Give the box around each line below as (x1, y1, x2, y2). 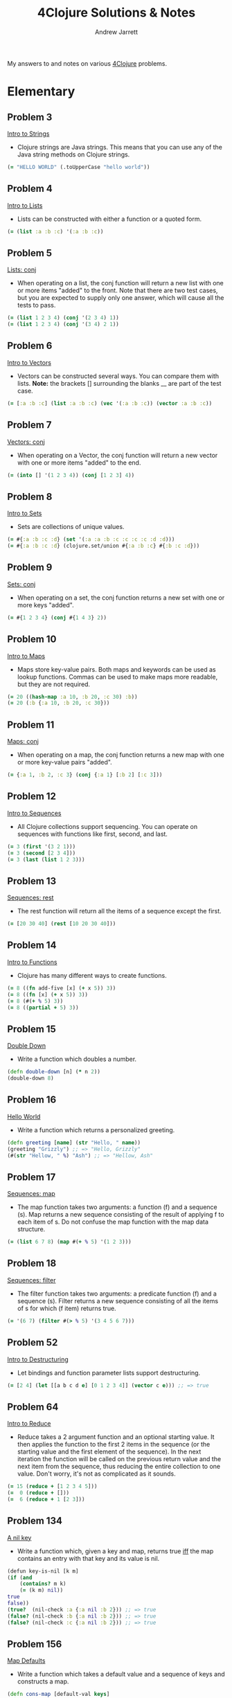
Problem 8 (7, 490, 53, 503)
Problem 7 (7, 419, 52, 431)
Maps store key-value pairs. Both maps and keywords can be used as (17, 665, 216, 673)
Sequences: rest (7, 893, 54, 902)
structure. (17, 1225, 46, 1233)
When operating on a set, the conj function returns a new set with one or (17, 593, 225, 602)
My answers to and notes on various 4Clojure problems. (7, 59, 168, 67)
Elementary (7, 84, 75, 100)
